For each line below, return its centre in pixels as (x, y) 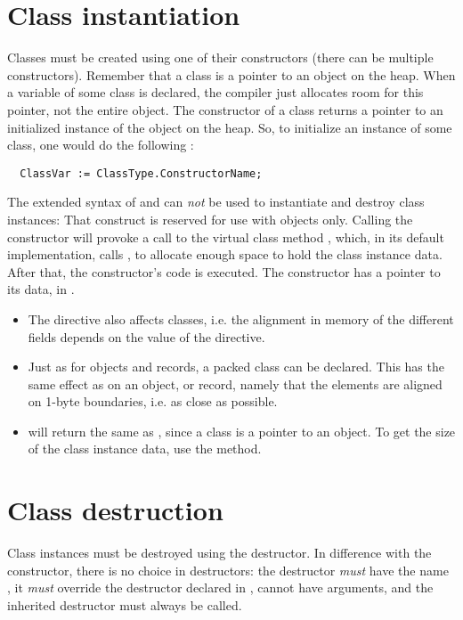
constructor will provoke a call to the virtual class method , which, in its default (226, 237)
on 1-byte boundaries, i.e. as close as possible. (153, 401)
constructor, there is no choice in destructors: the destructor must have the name (228, 570)
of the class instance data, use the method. (145, 449)
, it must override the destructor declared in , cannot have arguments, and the (220, 587)
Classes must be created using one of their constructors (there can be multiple (220, 57)
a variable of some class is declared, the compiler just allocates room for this (215, 92)
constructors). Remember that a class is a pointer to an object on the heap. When (231, 74)
